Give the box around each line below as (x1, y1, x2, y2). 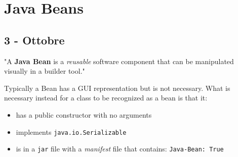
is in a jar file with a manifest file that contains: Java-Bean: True (16, 143, 224, 154)
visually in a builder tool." (4, 66, 85, 76)
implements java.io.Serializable (16, 126, 127, 137)
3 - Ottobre (4, 32, 65, 47)
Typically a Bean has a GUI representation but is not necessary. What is (4, 82, 230, 93)
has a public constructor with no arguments (16, 109, 152, 120)
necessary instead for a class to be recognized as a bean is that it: (4, 92, 208, 103)
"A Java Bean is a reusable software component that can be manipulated (4, 56, 234, 66)
